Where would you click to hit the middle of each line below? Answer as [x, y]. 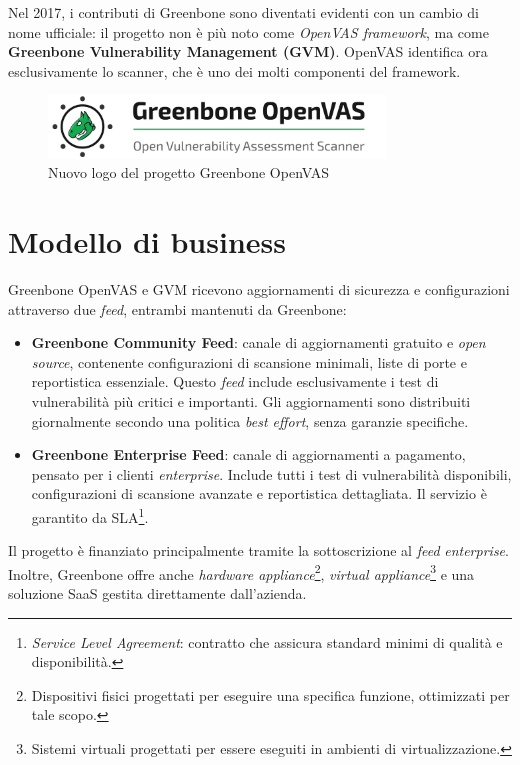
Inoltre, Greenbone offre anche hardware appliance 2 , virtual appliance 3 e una [241, 572]
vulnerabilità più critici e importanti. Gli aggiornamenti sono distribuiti [251, 400]
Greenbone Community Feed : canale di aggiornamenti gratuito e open [258, 342]
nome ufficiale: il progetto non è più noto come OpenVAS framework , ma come [248, 31]
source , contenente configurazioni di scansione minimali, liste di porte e [249, 361]
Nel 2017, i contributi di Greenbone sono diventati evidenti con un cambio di [243, 12]
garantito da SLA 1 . [90, 515]
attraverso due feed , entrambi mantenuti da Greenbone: [177, 308]
